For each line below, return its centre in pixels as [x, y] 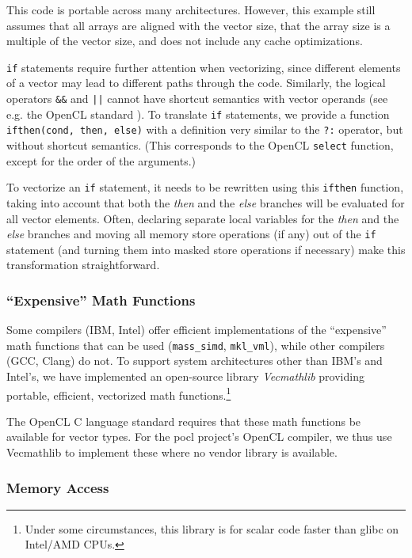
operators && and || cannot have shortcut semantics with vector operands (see [197, 99]
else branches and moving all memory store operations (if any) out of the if [191, 234]
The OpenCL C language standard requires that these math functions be [184, 421]
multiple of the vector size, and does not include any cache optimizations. [185, 41]
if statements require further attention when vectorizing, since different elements [204, 67]
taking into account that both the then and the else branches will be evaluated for [206, 202]
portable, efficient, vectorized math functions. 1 [119, 393]
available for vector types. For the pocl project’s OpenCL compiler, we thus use [199, 437]
